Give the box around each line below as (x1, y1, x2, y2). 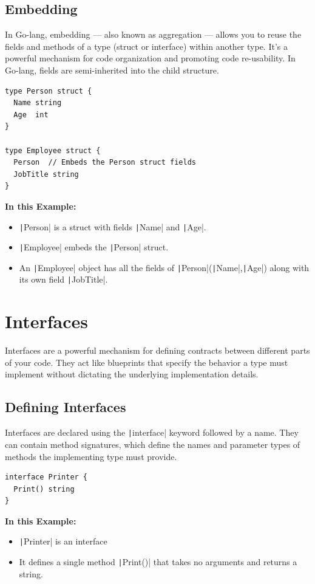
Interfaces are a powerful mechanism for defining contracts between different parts (5, 344, 310, 357)
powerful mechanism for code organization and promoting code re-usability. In (5, 52, 296, 64)
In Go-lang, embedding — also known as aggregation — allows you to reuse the (5, 28, 302, 41)
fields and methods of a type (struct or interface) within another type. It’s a (5, 40, 288, 52)
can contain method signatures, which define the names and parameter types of (5, 438, 300, 450)
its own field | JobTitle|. (19, 273, 108, 286)
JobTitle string (13, 170, 79, 179)
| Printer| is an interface (19, 535, 107, 548)
